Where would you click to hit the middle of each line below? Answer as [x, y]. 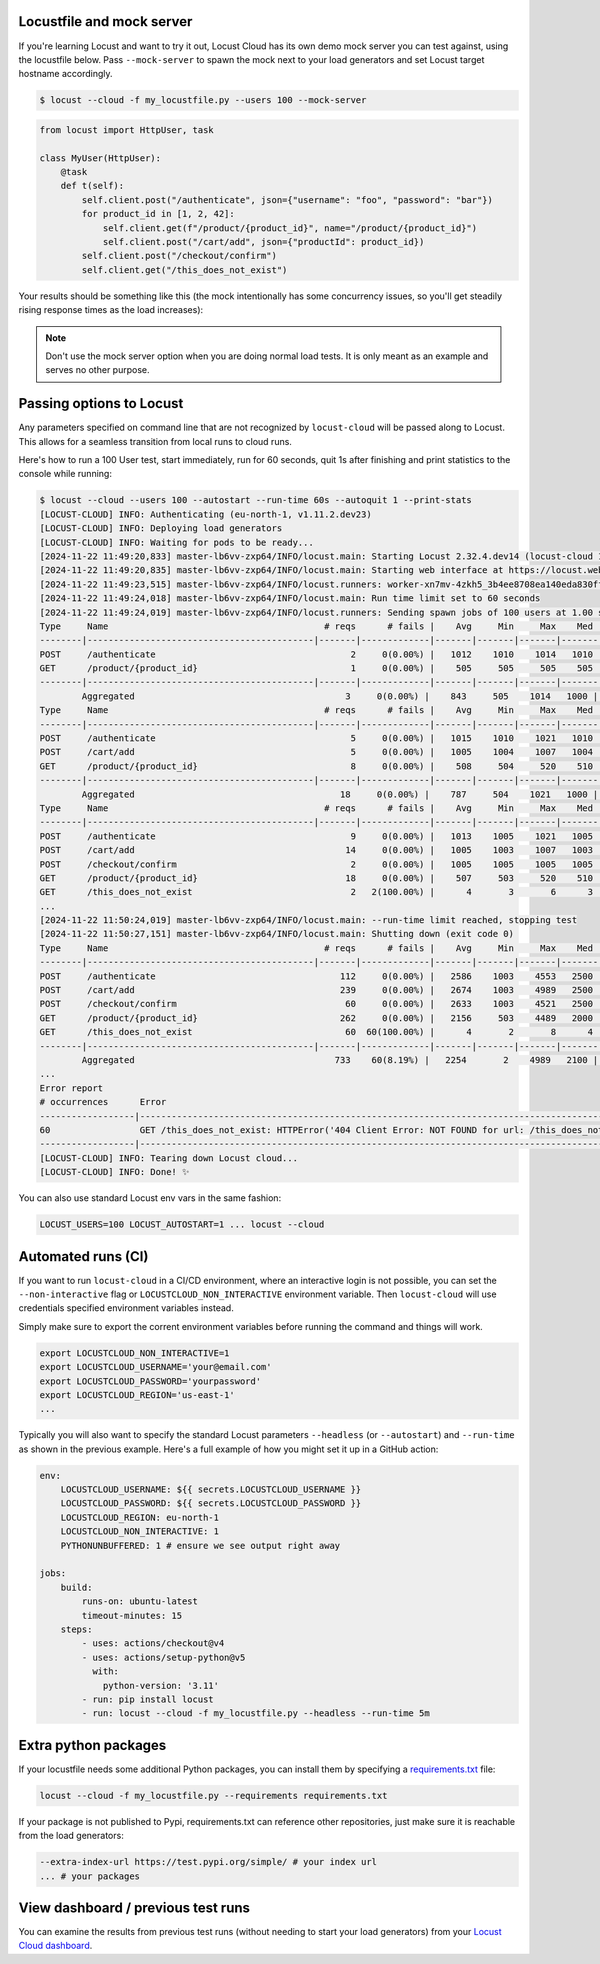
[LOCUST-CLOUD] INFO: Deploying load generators [161, 528]
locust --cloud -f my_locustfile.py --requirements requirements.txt [213, 1795]
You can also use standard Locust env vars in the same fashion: [150, 1198]
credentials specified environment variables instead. [126, 1308]
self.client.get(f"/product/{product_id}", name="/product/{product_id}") [290, 228]
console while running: [65, 474]
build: [76, 1587]
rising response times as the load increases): [111, 310]
